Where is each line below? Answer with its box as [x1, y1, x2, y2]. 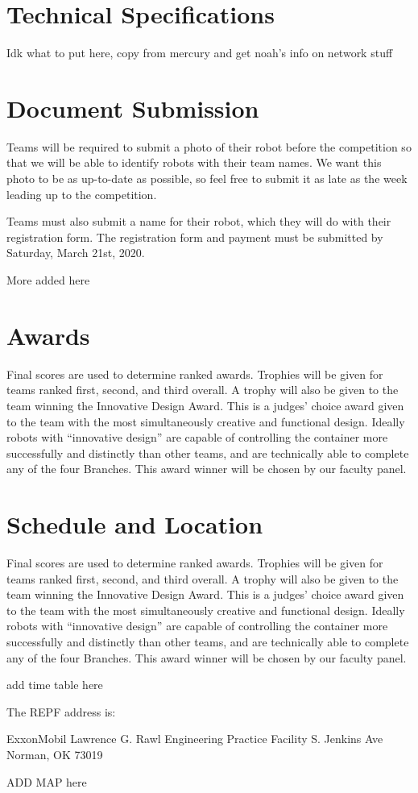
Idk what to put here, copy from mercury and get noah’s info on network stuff [6, 44, 393, 61]
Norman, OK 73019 [6, 745, 103, 762]
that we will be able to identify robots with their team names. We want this [6, 154, 382, 171]
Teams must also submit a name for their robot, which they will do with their [6, 213, 391, 230]
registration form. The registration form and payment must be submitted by [6, 228, 383, 245]
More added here [6, 272, 90, 288]
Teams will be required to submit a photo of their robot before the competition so [6, 138, 412, 155]
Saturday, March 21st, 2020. [6, 244, 145, 261]
